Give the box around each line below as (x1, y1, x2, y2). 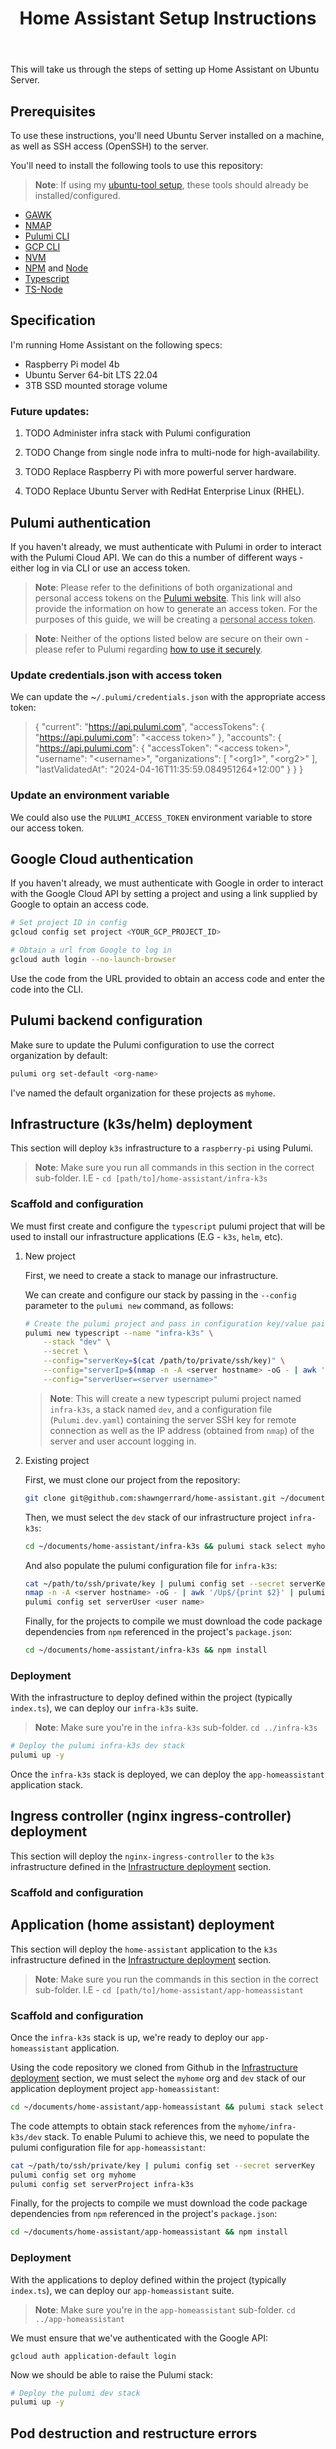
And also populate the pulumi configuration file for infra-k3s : (24, 1559, 278, 1571)
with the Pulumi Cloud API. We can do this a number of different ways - (10, 551, 304, 563)
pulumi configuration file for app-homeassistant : (10, 2141, 207, 2153)
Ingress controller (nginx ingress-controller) (10, 1808, 292, 1825)
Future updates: (10, 404, 90, 418)
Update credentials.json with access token (10, 668, 223, 682)
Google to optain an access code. (10, 898, 150, 911)
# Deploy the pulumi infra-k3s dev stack (10, 1741, 186, 1751)
